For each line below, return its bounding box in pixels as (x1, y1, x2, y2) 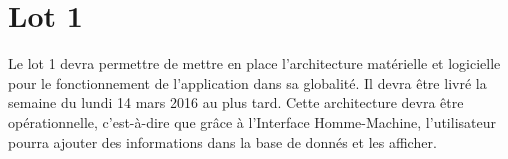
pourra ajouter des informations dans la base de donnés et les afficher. (8, 131, 437, 152)
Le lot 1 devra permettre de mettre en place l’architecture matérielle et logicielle (8, 53, 501, 74)
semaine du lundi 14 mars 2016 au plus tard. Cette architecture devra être (8, 92, 464, 113)
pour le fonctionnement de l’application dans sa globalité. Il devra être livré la (8, 72, 487, 93)
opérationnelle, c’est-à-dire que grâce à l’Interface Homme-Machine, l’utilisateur (8, 111, 496, 132)
